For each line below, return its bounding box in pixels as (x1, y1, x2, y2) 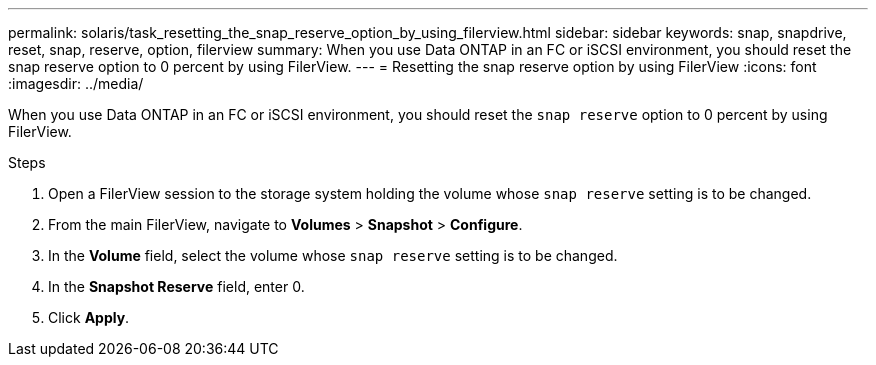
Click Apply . (48, 309, 130, 326)
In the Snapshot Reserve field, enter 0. (48, 278, 305, 295)
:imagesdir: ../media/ (8, 75, 144, 92)
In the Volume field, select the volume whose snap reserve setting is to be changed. (48, 247, 618, 264)
